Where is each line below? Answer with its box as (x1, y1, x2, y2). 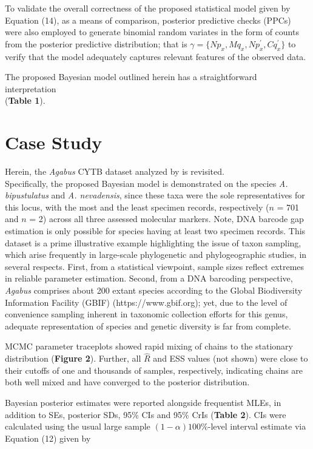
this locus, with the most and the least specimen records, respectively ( (5, 200, 269, 213)
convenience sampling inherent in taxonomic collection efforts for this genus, (5, 308, 288, 320)
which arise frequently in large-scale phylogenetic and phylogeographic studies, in (5, 248, 307, 261)
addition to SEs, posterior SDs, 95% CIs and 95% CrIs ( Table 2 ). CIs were (5, 408, 286, 420)
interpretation (5, 82, 56, 95)
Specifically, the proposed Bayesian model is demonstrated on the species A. (5, 177, 288, 189)
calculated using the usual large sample (5, 420, 150, 433)
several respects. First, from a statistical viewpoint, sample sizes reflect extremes (5, 260, 305, 272)
